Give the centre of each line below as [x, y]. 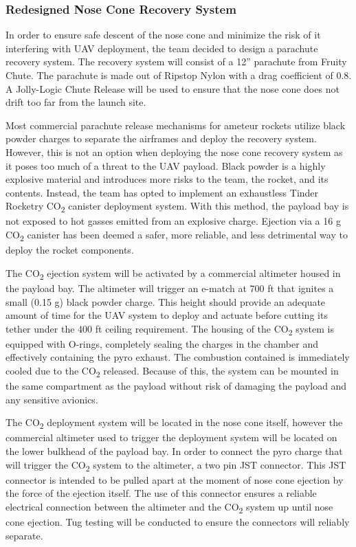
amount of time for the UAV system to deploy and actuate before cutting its [167, 315]
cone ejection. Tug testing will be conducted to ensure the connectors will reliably [178, 522]
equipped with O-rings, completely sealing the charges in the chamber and [162, 343]
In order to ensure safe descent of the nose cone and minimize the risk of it [163, 35]
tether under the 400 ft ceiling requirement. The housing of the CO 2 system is [170, 329]
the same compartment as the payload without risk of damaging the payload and [176, 386]
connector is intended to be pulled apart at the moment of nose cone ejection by [175, 479]
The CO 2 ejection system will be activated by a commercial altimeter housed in [173, 273]
